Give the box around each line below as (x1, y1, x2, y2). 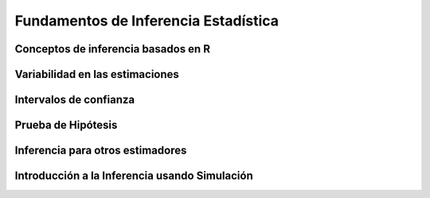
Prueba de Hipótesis (14, 118, 118, 132)
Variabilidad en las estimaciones (14, 68, 179, 81)
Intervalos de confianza (14, 93, 135, 107)
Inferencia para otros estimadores (14, 144, 187, 157)
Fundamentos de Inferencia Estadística (14, 12, 279, 29)
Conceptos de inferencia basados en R (14, 42, 211, 56)
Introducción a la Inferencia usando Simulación (14, 169, 254, 183)
